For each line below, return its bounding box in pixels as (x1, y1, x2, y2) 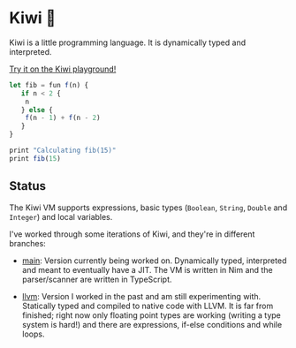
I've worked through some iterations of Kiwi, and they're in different (9, 229, 255, 239)
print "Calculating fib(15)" (9, 146, 117, 155)
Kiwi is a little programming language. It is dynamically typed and (9, 37, 246, 48)
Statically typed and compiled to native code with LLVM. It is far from (21, 300, 274, 311)
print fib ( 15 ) (9, 154, 62, 163)
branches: (9, 238, 46, 248)
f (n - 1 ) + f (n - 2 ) (25, 114, 101, 123)
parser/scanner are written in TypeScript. (21, 274, 172, 284)
